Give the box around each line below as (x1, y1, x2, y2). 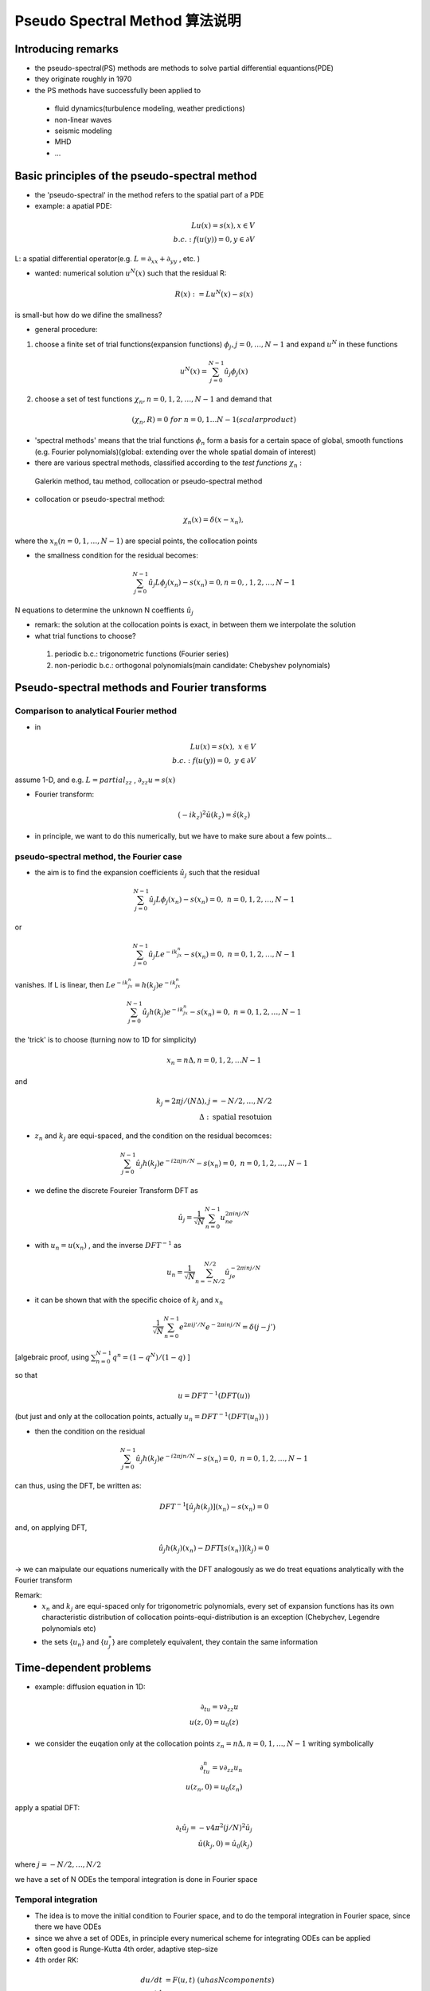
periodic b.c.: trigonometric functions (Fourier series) (54, 649, 229, 659)
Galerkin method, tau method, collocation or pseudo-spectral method (34, 476, 263, 486)
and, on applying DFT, (14, 1523, 88, 1532)
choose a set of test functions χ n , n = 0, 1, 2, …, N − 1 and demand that (34, 394, 272, 405)
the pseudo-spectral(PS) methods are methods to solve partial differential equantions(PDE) (34, 64, 334, 73)
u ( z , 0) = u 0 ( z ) (189, 1718, 239, 1729)
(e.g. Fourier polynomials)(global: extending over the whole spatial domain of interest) (34, 447, 316, 456)
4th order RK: (34, 1955, 79, 1965)
